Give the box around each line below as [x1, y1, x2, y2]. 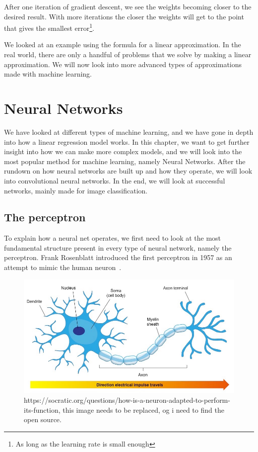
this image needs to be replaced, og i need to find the [63, 404, 224, 415]
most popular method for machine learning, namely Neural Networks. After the [4, 156, 246, 166]
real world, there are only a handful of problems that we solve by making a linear [4, 49, 252, 60]
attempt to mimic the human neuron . [4, 262, 122, 272]
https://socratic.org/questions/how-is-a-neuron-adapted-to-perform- [24, 395, 230, 405]
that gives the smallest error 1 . [4, 21, 94, 33]
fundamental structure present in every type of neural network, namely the [4, 242, 232, 253]
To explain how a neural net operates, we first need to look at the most [4, 233, 221, 243]
